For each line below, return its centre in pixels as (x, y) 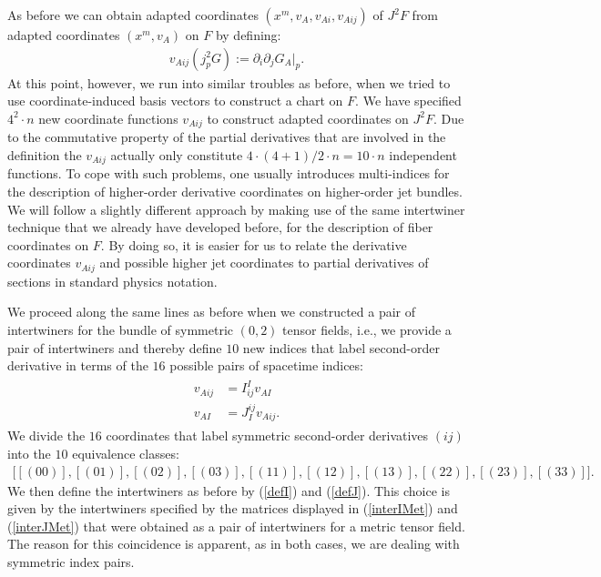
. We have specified (408, 101)
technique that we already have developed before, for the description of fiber (220, 227)
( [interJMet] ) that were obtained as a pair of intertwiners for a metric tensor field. (236, 526)
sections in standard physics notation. (112, 281)
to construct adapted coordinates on (308, 118)
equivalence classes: (126, 453)
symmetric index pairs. (71, 561)
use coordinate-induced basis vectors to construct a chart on (175, 101)
